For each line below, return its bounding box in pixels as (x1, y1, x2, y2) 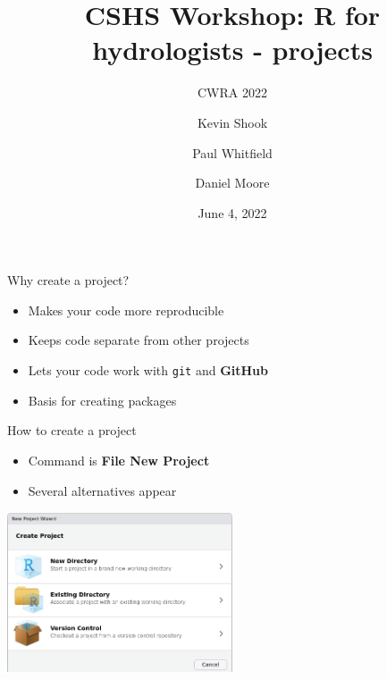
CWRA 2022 (198, 83, 267, 102)
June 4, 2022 (198, 203, 267, 222)
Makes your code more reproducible (28, 300, 224, 319)
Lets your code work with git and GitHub (28, 361, 269, 380)
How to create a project (7, 421, 137, 440)
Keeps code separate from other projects (28, 331, 249, 349)
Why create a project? (7, 271, 130, 289)
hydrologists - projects (92, 31, 373, 68)
